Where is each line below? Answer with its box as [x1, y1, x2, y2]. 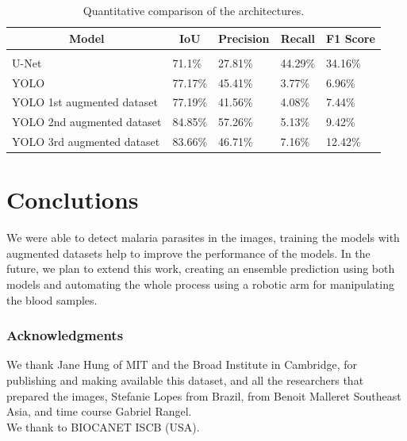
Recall [280, 29, 315, 46]
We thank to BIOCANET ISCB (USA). [6, 418, 200, 435]
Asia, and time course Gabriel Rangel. [6, 403, 192, 420]
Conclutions [6, 183, 139, 216]
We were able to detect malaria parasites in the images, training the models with [6, 229, 400, 246]
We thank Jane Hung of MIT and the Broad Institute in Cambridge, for [6, 356, 358, 373]
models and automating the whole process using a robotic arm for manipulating [6, 276, 394, 293]
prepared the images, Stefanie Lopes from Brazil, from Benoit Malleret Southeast [6, 387, 401, 404]
